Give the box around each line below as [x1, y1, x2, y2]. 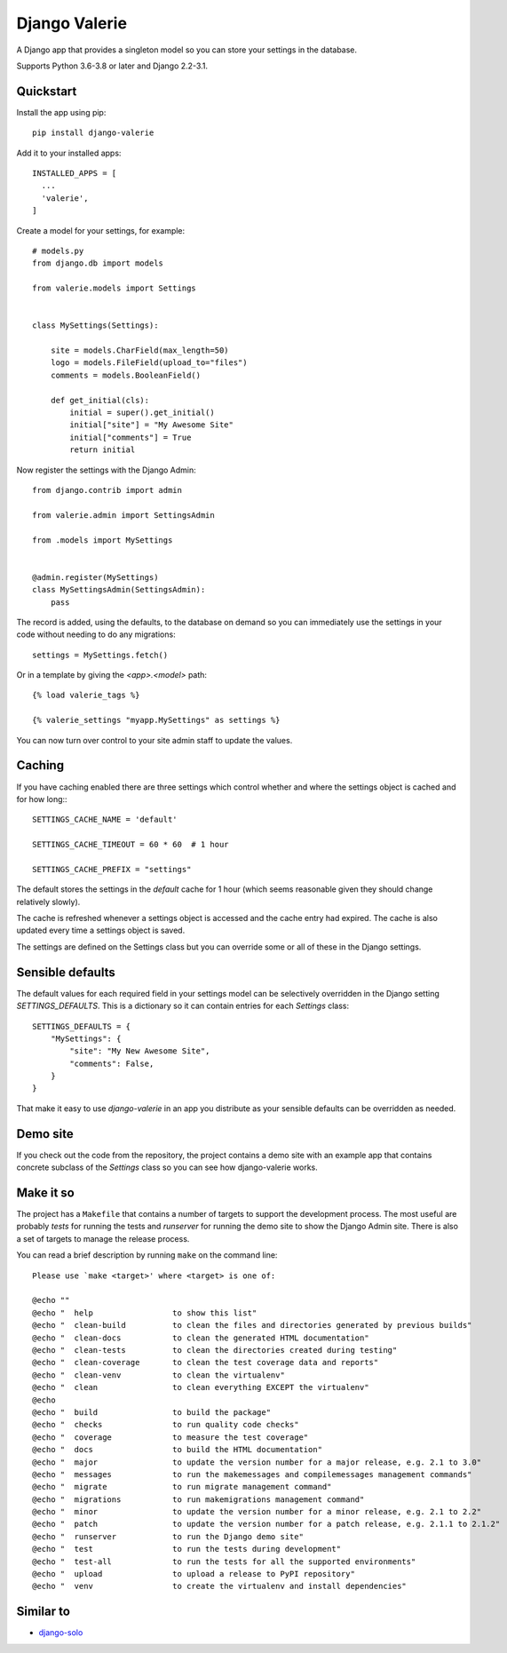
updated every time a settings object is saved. [16, 925, 186, 936]
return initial [69, 445, 136, 455]
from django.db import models [32, 258, 164, 268]
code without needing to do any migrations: [16, 629, 177, 640]
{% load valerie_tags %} [32, 690, 140, 701]
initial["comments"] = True [69, 432, 192, 442]
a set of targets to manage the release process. [16, 1233, 190, 1244]
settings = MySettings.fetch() [32, 649, 169, 660]
